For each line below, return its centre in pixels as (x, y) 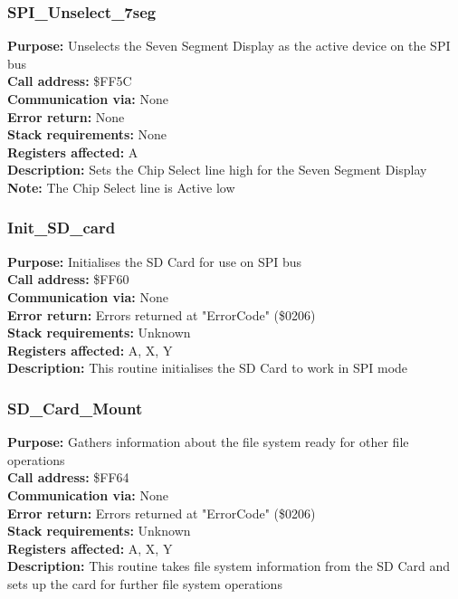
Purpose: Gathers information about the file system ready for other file (208, 442)
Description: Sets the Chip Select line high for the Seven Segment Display (217, 170)
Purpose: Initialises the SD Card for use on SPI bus (155, 261)
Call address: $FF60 (68, 279)
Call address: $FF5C (70, 81)
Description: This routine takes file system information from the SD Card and (229, 566)
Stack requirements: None (87, 134)
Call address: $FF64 (68, 477)
